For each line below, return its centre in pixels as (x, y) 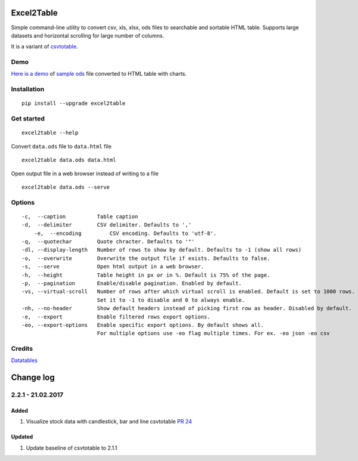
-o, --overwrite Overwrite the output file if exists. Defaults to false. (146, 258)
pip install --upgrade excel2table (74, 103)
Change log (33, 378)
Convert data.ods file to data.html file (61, 146)
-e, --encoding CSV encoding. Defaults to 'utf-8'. (125, 233)
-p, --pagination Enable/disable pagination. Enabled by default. (132, 283)
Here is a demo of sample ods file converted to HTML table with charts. (99, 74)
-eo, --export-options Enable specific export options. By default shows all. (143, 325)
